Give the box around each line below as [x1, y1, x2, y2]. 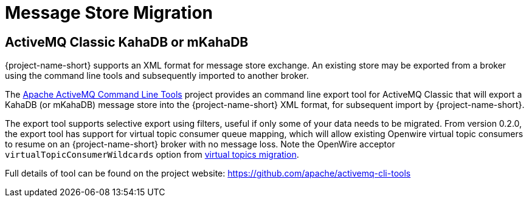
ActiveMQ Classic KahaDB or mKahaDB [5, 34, 249, 50]
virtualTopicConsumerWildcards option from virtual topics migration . [5, 149, 299, 160]
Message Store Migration [5, 2, 213, 23]
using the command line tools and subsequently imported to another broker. [5, 70, 309, 81]
